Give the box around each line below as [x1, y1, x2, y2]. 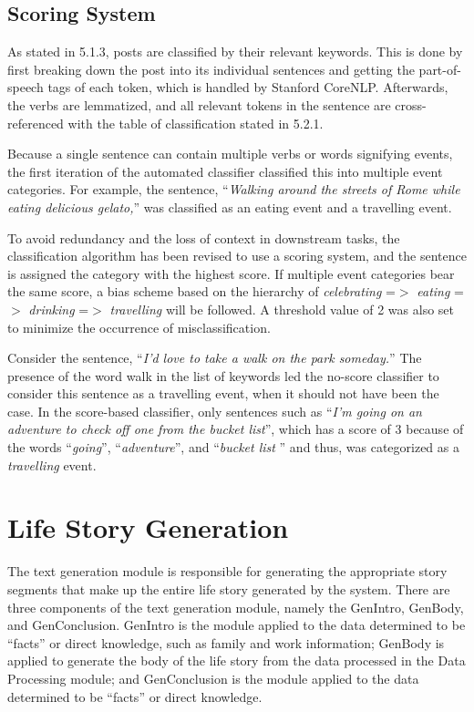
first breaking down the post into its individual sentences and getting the [7, 59, 415, 78]
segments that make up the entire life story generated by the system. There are [7, 579, 450, 598]
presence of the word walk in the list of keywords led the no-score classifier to [7, 366, 439, 385]
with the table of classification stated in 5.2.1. [67, 113, 324, 132]
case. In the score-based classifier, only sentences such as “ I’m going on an [7, 401, 422, 420]
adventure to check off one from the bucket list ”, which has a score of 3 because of [7, 419, 464, 439]
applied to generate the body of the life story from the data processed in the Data [7, 651, 466, 670]
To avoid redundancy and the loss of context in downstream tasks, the [7, 228, 400, 247]
